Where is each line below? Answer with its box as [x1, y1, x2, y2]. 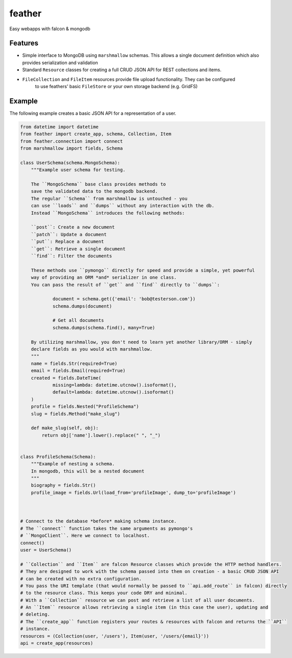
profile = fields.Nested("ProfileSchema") [31, 404, 139, 409]
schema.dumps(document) [52, 303, 113, 309]
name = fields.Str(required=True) [31, 360, 118, 366]
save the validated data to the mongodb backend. [31, 189, 158, 194]
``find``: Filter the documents [31, 253, 113, 259]
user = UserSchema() [20, 547, 72, 553]
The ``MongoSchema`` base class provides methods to [31, 181, 166, 187]
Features [9, 39, 38, 48]
